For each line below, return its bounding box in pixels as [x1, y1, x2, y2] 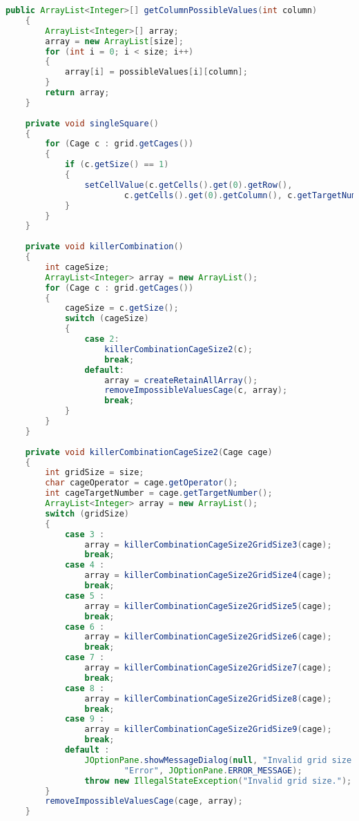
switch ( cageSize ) [64, 313, 149, 324]
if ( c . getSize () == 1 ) [64, 160, 169, 170]
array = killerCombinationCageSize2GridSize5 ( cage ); [84, 601, 332, 611]
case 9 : [64, 714, 105, 724]
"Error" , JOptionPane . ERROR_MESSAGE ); [124, 765, 302, 775]
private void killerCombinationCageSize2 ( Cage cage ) [25, 447, 273, 457]
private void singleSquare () [25, 118, 159, 128]
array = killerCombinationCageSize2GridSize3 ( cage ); [84, 539, 332, 550]
